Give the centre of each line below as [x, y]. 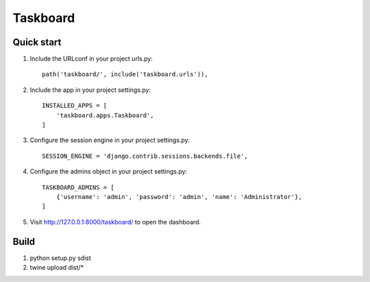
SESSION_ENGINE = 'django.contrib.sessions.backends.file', [145, 156]
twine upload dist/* [57, 268]
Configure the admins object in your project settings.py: [109, 172]
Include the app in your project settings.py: [90, 90]
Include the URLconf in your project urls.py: [91, 59]
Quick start [37, 42]
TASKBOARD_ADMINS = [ [78, 187]
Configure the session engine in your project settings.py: [110, 140]
